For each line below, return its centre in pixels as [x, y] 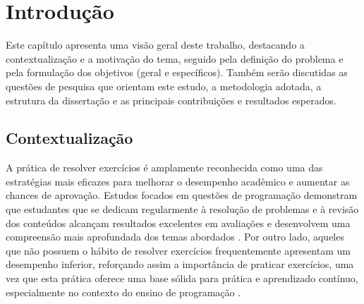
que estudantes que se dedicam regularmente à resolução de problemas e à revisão [182, 209]
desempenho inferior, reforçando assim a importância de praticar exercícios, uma [180, 264]
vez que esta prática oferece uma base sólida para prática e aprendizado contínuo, [182, 278]
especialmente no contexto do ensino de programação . [123, 292]
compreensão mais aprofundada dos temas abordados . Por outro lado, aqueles [175, 237]
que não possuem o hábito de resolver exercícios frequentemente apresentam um [178, 250]
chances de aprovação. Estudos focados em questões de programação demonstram [182, 195]
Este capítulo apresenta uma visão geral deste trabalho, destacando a [155, 45]
